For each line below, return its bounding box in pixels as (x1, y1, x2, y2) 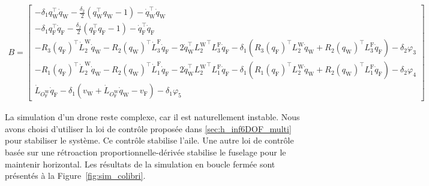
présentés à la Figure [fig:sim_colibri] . (5, 169, 146, 182)
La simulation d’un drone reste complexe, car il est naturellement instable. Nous (5, 111, 300, 123)
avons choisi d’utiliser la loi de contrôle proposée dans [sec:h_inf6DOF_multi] (5, 122, 292, 135)
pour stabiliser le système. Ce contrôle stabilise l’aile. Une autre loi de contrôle (5, 134, 294, 147)
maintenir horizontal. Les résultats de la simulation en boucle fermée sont (5, 157, 275, 170)
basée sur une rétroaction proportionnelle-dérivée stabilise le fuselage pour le (5, 145, 286, 158)
